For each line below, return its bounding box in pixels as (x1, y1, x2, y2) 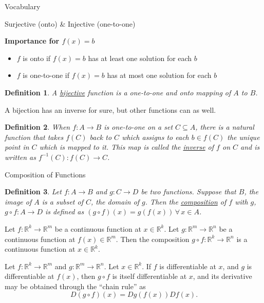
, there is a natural (195, 122, 254, 132)
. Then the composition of (145, 196, 227, 207)
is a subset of (42, 196, 83, 207)
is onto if (23, 52, 51, 63)
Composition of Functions (5, 169, 86, 179)
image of (5, 196, 32, 207)
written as (5, 151, 36, 162)
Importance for (5, 35, 60, 46)
